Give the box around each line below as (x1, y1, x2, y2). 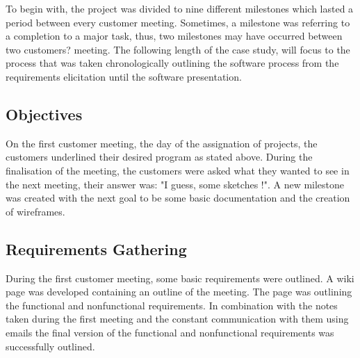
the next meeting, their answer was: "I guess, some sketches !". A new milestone (6, 177, 345, 191)
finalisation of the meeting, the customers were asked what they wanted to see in (6, 163, 350, 177)
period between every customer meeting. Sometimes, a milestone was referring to (6, 15, 350, 29)
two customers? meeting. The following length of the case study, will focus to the (6, 42, 350, 56)
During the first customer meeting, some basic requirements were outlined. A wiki (6, 270, 354, 285)
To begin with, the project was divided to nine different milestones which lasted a (6, 1, 354, 15)
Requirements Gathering (6, 238, 187, 259)
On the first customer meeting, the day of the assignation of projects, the (6, 136, 318, 150)
